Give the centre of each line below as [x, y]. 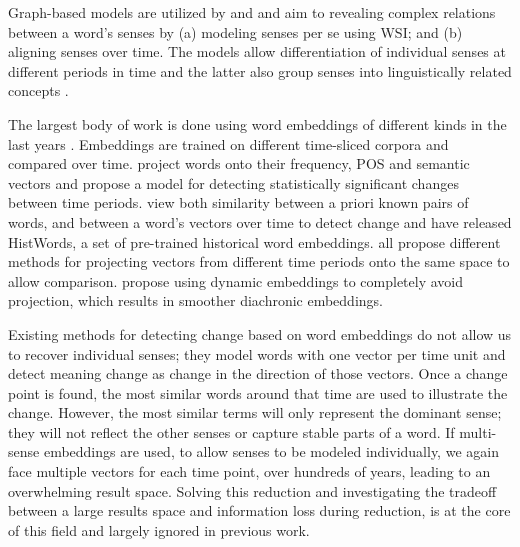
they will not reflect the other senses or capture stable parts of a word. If [231, 431]
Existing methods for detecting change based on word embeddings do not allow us [260, 333]
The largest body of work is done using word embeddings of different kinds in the [257, 123]
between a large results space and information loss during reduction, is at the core [259, 510]
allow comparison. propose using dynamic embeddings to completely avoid [236, 280]
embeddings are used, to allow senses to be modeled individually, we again [271, 451]
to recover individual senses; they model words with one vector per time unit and [257, 353]
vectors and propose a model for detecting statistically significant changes [233, 182]
